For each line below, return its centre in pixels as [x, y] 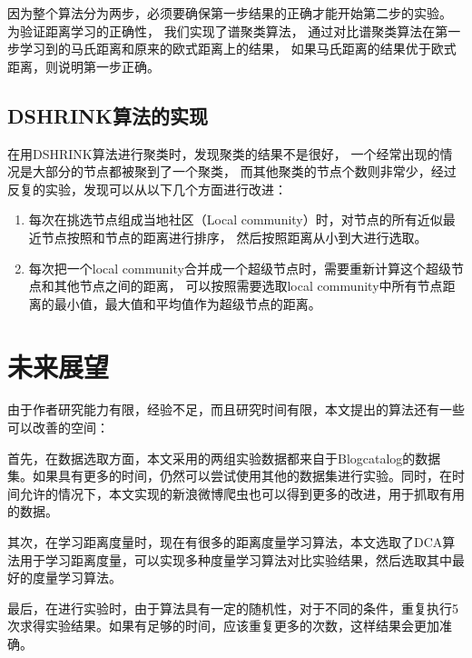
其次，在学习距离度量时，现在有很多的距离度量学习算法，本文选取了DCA [225, 542]
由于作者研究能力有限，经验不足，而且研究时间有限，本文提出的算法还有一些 [236, 409]
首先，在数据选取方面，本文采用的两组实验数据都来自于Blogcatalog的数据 [224, 458]
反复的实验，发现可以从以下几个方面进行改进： [147, 189]
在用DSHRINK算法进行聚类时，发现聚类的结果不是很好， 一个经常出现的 [224, 153]
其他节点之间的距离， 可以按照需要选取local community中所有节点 [248, 286]
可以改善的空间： [58, 428]
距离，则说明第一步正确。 [84, 66]
